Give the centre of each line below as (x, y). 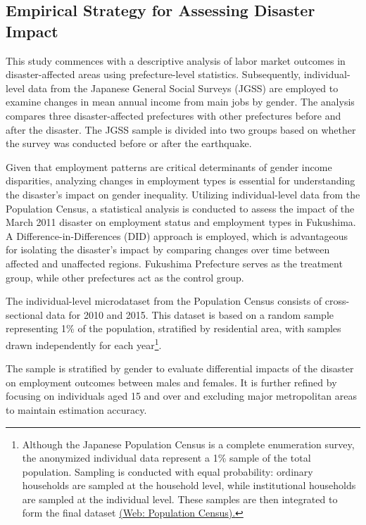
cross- (337, 301)
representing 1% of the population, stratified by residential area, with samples (173, 328)
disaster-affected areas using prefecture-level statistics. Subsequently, (153, 74)
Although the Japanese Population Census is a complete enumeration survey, (188, 444)
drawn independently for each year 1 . (84, 343)
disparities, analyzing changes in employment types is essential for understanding (181, 181)
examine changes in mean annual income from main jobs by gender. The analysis (180, 102)
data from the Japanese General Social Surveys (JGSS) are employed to (183, 88)
